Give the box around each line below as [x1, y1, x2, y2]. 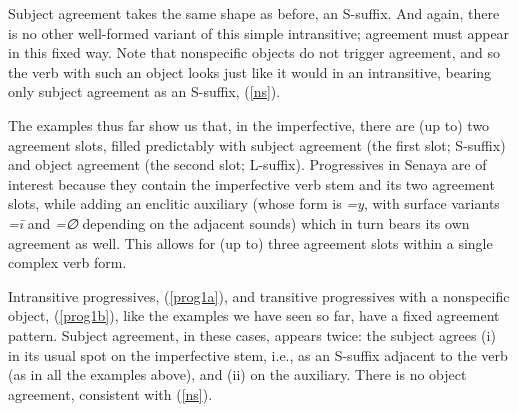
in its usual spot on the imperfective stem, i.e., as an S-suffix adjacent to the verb [8, 344, 508, 365]
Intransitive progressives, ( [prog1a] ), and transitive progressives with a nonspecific [8, 285, 510, 306]
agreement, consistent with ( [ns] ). [8, 383, 213, 404]
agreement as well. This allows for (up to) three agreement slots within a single [8, 232, 493, 253]
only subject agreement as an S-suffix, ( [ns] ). [8, 81, 281, 102]
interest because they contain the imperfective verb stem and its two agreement [8, 173, 495, 194]
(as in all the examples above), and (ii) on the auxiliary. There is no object [8, 364, 467, 385]
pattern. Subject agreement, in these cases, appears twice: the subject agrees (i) [8, 324, 496, 345]
